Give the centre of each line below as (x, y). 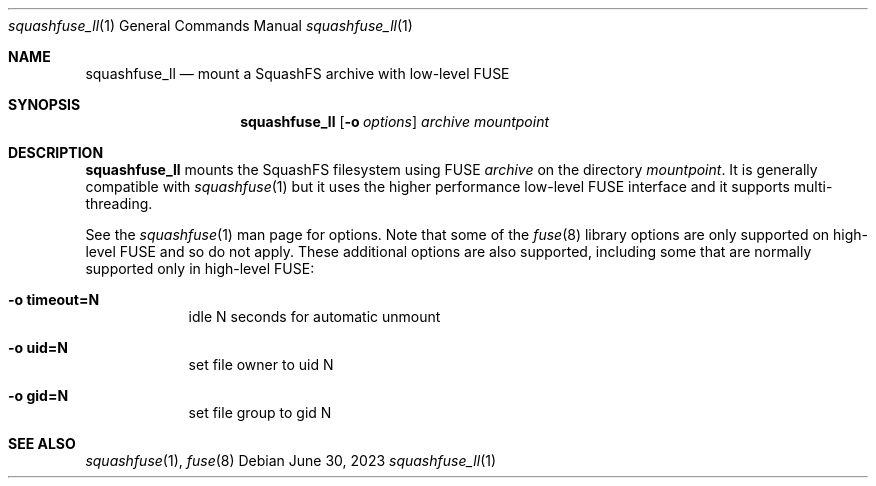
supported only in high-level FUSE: (200, 268)
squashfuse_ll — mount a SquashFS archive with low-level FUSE (297, 73)
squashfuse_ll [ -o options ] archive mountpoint (395, 121)
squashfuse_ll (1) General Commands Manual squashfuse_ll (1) (210, 25)
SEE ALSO (42, 443)
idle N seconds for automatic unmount (314, 316)
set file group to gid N (260, 412)
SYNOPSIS (44, 104)
